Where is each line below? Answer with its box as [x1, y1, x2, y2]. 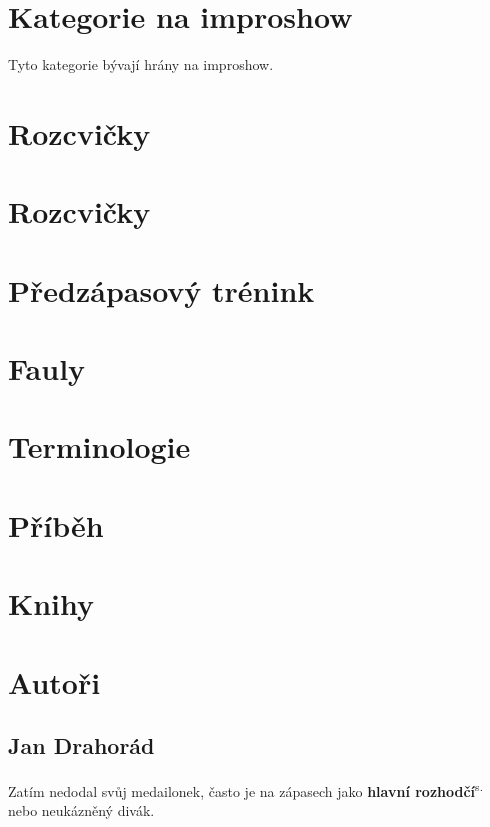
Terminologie [8, 426, 191, 467]
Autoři [8, 661, 101, 702]
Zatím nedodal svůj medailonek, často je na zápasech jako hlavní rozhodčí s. [8, 777, 483, 801]
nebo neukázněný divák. [8, 800, 155, 821]
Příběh [8, 504, 104, 545]
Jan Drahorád [8, 730, 155, 761]
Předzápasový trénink [8, 269, 315, 310]
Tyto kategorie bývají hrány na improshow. [8, 54, 274, 75]
